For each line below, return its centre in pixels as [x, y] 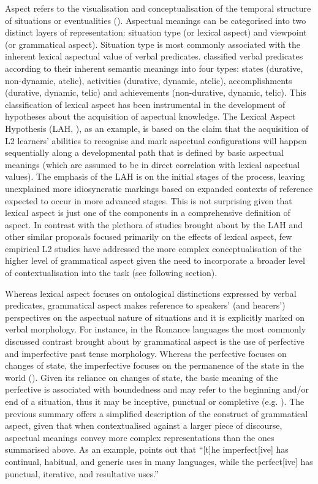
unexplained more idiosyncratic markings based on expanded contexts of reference [159, 188]
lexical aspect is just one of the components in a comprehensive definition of [148, 213]
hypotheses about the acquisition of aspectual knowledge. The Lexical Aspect [150, 116]
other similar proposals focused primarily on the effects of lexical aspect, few [149, 236]
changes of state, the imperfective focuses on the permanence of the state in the [155, 365]
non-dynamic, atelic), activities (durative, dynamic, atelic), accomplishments [149, 80]
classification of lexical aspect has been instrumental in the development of [145, 104]
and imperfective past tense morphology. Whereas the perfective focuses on [146, 353]
